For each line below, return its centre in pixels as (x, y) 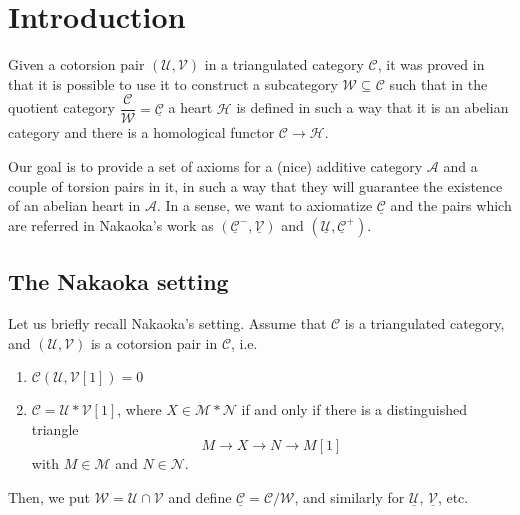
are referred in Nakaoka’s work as (111, 224)
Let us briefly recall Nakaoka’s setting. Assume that (167, 322)
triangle (55, 428)
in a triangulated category (284, 64)
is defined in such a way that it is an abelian (372, 107)
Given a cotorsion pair (76, 64)
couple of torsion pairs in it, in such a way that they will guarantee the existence (255, 185)
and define (200, 496)
